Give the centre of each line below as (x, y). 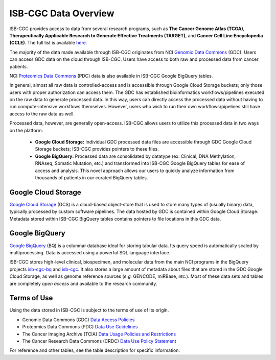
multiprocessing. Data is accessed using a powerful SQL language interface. (90, 252)
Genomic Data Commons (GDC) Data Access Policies (78, 320)
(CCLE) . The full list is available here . (48, 43)
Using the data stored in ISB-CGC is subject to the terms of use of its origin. (89, 310)
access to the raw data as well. (42, 114)
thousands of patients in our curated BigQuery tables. (91, 177)
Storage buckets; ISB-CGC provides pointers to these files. (97, 149)
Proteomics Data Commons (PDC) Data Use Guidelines (80, 327)
